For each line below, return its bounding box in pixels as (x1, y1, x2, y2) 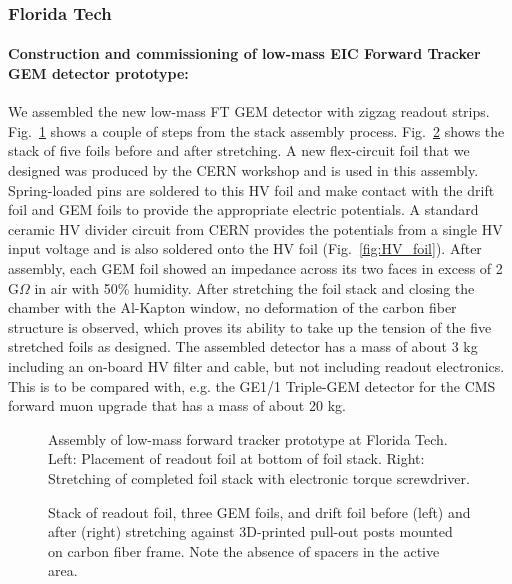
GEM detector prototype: (8, 63, 189, 84)
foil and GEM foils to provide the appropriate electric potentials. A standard (8, 199, 479, 220)
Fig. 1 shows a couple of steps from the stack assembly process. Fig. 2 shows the (8, 120, 505, 141)
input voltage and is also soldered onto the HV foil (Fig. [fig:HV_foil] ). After (8, 238, 482, 259)
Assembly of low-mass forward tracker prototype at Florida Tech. (48, 428, 448, 449)
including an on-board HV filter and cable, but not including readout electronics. (8, 355, 505, 376)
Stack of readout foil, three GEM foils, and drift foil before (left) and (48, 501, 471, 522)
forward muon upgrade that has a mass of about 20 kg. (8, 395, 346, 416)
